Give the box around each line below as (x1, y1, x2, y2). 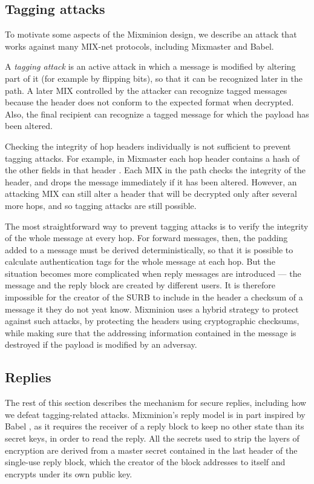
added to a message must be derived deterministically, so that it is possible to (5, 243, 293, 256)
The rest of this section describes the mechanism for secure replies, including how (5, 396, 307, 409)
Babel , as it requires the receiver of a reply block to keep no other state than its (5, 420, 304, 433)
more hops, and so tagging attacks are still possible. (5, 199, 197, 211)
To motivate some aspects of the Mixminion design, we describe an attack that (5, 28, 297, 41)
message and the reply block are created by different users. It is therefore (5, 279, 276, 291)
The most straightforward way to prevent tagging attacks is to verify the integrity (5, 219, 309, 232)
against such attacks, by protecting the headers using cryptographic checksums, (5, 314, 299, 327)
